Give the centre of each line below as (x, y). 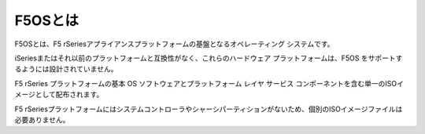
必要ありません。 (42, 120)
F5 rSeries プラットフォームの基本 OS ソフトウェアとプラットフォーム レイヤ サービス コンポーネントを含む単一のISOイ (209, 83)
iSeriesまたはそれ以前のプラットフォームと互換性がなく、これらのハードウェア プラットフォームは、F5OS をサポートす (209, 58)
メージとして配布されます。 (59, 95)
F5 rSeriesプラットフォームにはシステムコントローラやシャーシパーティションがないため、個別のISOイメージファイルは (209, 109)
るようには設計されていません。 (66, 69)
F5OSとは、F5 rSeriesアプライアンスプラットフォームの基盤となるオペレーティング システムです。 (174, 44)
